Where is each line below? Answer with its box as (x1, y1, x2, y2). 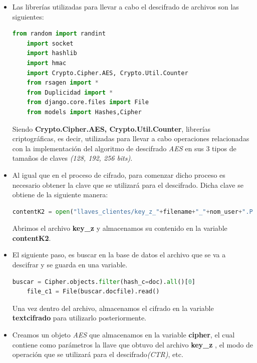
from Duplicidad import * (27, 89, 113, 96)
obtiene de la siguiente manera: (12, 189, 108, 200)
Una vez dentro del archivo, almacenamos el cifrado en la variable (12, 302, 214, 313)
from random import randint (12, 30, 106, 38)
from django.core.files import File (27, 99, 149, 106)
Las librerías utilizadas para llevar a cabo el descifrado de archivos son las (12, 2, 239, 12)
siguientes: (12, 11, 44, 22)
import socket (27, 40, 74, 47)
